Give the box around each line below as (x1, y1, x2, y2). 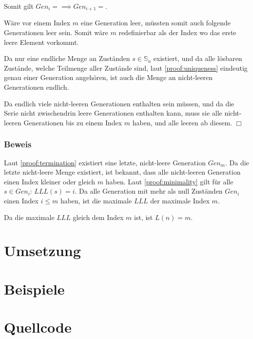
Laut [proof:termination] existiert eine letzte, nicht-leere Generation (4, 157, 206, 167)
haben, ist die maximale (60, 195, 132, 205)
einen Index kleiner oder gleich (4, 176, 96, 186)
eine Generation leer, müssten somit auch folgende (80, 18, 231, 28)
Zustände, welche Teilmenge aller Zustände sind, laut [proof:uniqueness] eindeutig (4, 62, 248, 73)
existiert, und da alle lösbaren (153, 53, 242, 63)
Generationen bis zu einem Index (23, 117, 122, 127)
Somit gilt (4, 1, 34, 11)
